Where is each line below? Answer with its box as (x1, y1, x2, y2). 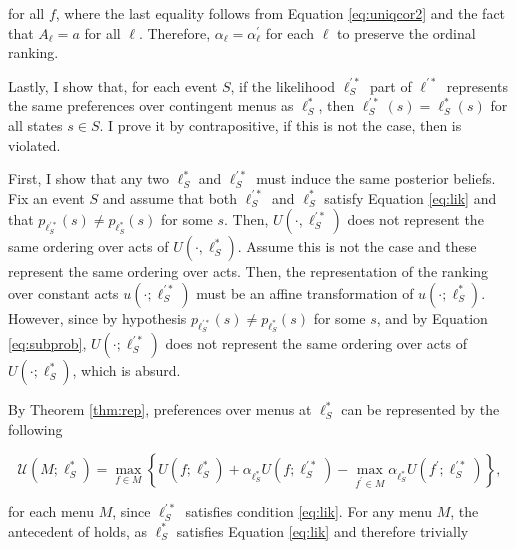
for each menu (8, 501, 94, 522)
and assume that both (102, 187, 238, 208)
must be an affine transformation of (196, 282, 414, 303)
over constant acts (8, 282, 119, 303)
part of (370, 75, 412, 96)
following (8, 418, 63, 439)
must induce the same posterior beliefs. (256, 168, 496, 189)
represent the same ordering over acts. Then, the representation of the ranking (8, 261, 489, 282)
